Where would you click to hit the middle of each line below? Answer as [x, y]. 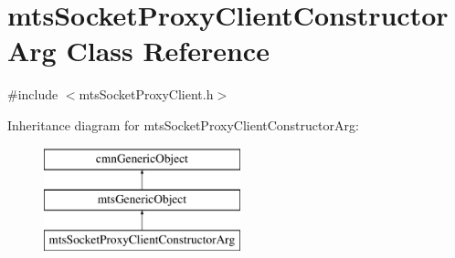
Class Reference [168, 51]
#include [33, 94]
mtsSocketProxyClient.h [146, 94]
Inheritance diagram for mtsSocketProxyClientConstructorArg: [183, 124]
